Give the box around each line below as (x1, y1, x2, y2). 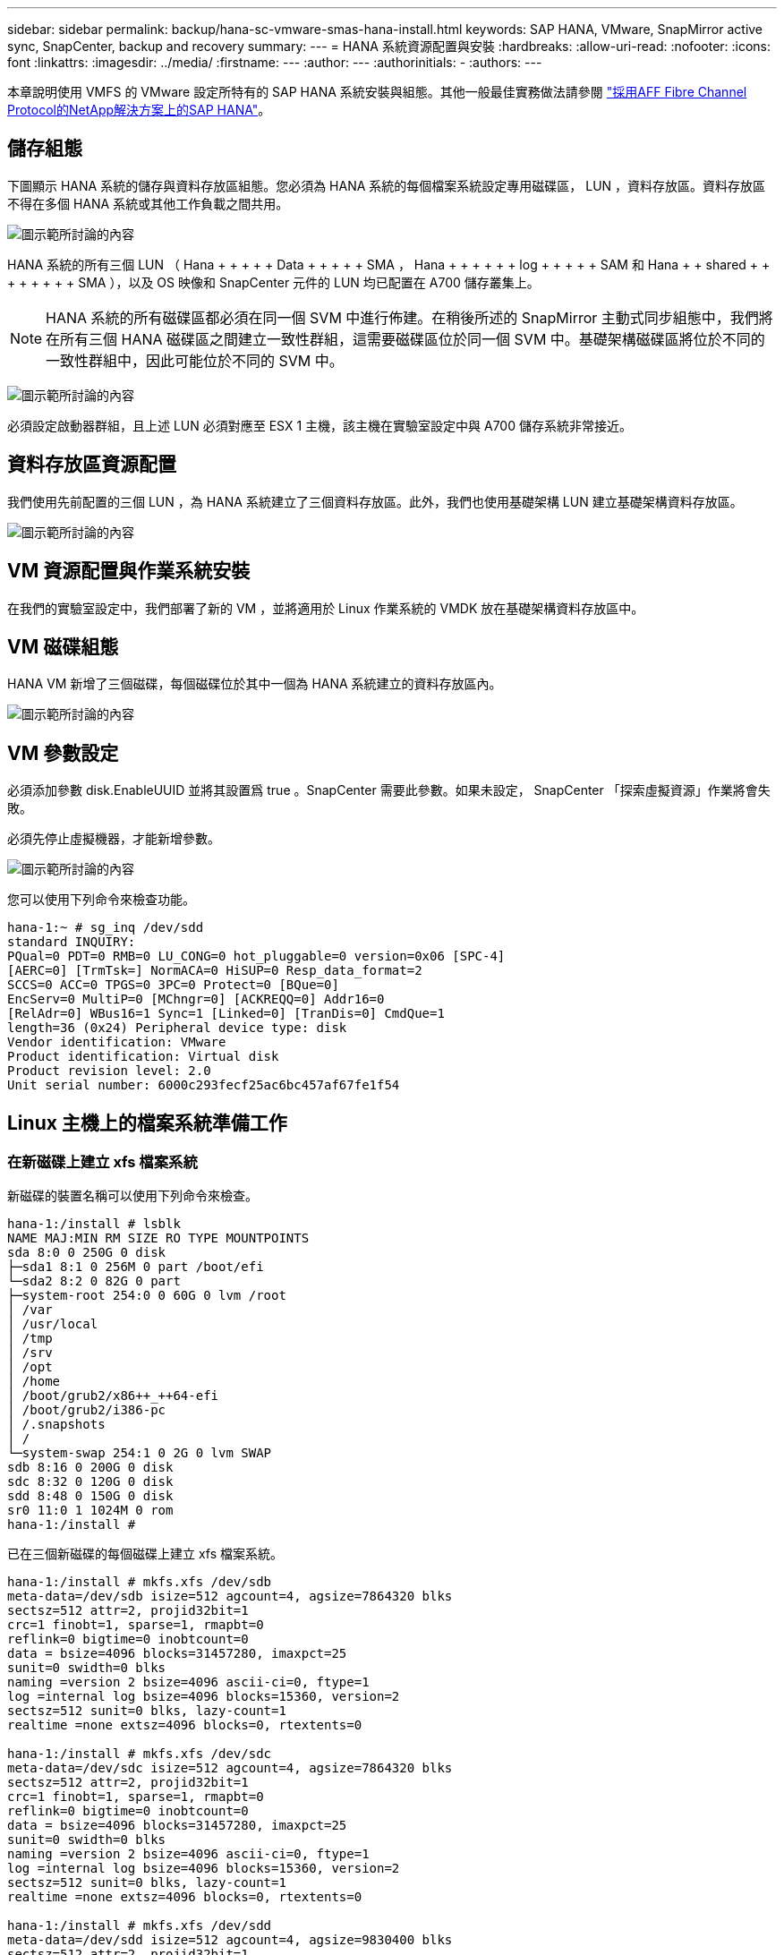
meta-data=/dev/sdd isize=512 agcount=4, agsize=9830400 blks (7, 1933, 453, 1948)
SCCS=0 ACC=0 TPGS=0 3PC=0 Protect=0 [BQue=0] (7, 977, 339, 993)
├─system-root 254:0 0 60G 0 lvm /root (7, 1288, 286, 1303)
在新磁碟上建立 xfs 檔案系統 (7, 1153, 198, 1172)
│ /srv (7, 1345, 53, 1361)
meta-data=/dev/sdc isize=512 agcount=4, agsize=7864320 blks (7, 1761, 453, 1776)
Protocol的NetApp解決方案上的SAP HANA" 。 (7, 102, 271, 117)
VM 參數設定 (7, 741, 119, 764)
